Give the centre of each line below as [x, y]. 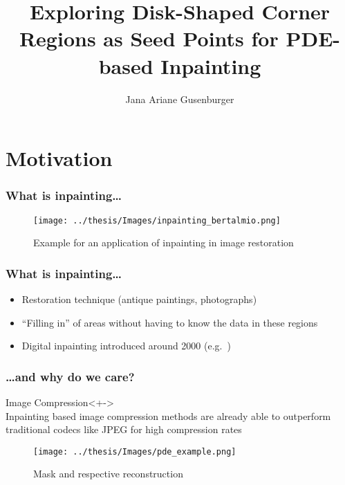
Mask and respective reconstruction [108, 474]
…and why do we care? [70, 376]
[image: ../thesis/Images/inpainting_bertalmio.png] [157, 220]
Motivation [59, 158]
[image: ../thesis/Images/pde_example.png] [135, 451]
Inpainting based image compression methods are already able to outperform [168, 415]
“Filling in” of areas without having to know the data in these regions [170, 322]
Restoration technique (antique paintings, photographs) [139, 299]
